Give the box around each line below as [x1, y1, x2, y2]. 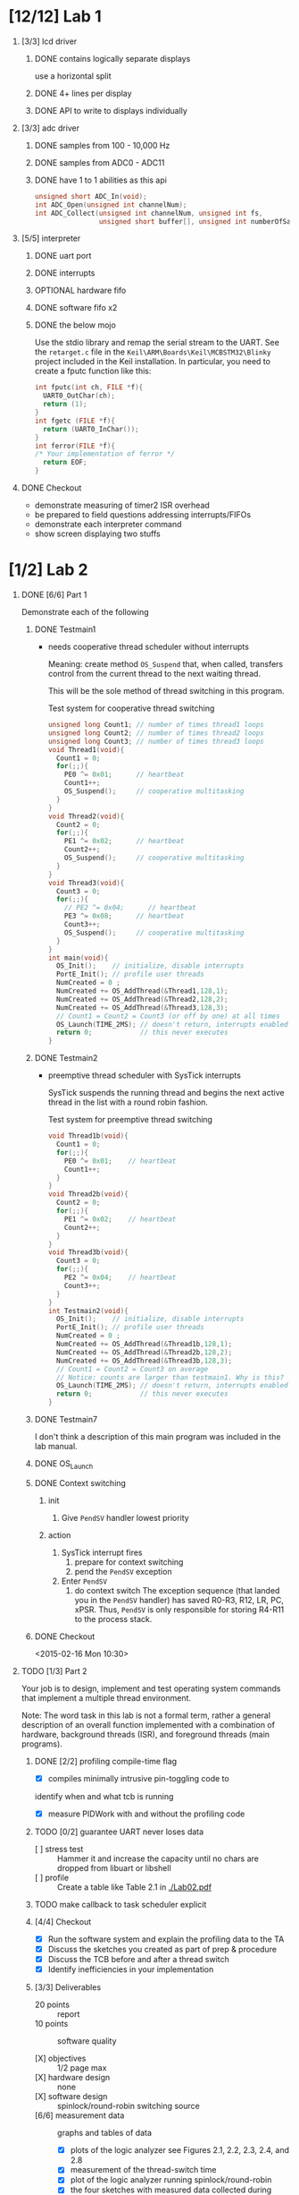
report [56, 2009, 80, 2020]
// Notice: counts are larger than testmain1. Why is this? [55, 1372, 285, 1382]
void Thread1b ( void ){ [47, 1132, 129, 1140]
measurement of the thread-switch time [70, 2165, 217, 2175]
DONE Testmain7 [34, 1414, 98, 1424]
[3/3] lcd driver [21, 36, 78, 47]
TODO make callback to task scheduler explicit [34, 1899, 207, 1909]
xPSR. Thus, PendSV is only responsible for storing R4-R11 [74, 1604, 285, 1615]
